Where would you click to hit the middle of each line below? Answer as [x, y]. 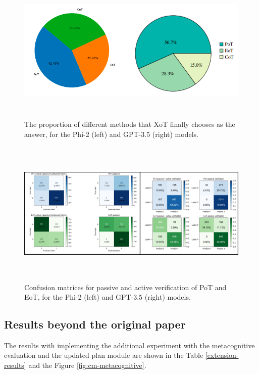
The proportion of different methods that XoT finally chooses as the [130, 124]
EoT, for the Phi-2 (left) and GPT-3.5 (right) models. [108, 297]
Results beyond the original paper [95, 324]
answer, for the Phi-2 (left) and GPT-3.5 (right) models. [111, 134]
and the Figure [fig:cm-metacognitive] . [87, 365]
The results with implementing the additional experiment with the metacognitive [129, 345]
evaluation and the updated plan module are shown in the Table [104, 355]
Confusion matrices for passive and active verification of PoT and [125, 287]
